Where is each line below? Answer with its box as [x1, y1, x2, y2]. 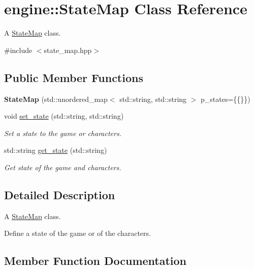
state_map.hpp [44, 44, 92, 55]
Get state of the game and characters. [4, 162, 121, 172]
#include [4, 44, 33, 55]
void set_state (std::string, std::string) [4, 111, 124, 121]
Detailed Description [4, 186, 115, 202]
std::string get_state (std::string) [4, 145, 107, 155]
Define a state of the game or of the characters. [4, 228, 151, 238]
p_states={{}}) [201, 93, 250, 104]
